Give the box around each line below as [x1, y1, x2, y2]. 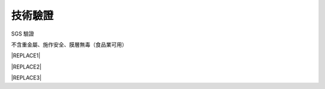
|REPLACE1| [11, 52, 41, 60]
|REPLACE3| [11, 74, 42, 81]
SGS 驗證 [11, 30, 34, 37]
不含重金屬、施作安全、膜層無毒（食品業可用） [11, 41, 128, 48]
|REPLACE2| [11, 63, 42, 70]
